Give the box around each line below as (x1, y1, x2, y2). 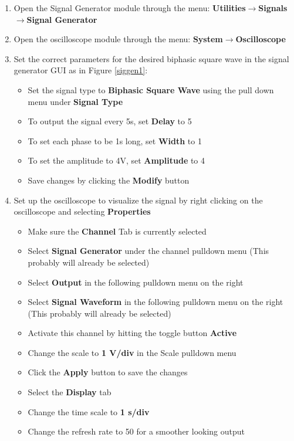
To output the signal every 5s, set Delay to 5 (28, 115, 192, 127)
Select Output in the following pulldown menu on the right (28, 276, 244, 288)
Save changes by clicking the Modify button (28, 174, 190, 186)
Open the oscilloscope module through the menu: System (13, 33, 223, 45)
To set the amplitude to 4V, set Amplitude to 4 (28, 154, 205, 167)
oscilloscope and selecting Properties (13, 205, 151, 218)
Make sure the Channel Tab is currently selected (28, 225, 207, 237)
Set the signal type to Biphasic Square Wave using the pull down (28, 83, 274, 96)
